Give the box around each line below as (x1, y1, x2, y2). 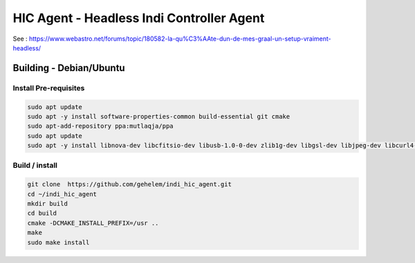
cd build (27, 209, 57, 217)
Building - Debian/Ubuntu (12, 62, 125, 74)
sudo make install (27, 238, 90, 246)
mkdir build (27, 199, 68, 207)
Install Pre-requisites (12, 83, 85, 92)
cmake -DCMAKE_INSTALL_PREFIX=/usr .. (27, 219, 159, 227)
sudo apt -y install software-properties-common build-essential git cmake (27, 113, 290, 120)
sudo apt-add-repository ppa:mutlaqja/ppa (27, 122, 174, 130)
